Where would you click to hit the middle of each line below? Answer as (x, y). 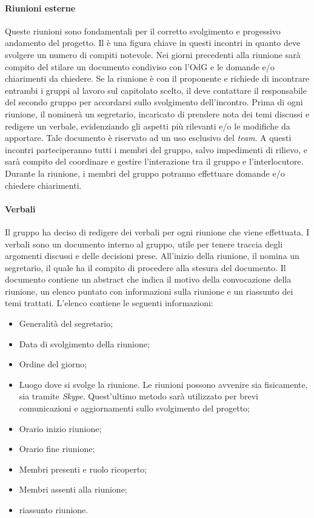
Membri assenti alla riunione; (73, 489)
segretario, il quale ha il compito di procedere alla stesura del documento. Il (145, 267)
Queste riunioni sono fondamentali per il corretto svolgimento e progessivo (143, 31)
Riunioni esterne (40, 8)
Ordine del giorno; (53, 364)
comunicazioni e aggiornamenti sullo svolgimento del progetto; (134, 408)
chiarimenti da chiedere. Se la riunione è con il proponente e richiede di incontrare (157, 78)
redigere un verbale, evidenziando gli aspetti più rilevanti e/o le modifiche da (148, 126)
